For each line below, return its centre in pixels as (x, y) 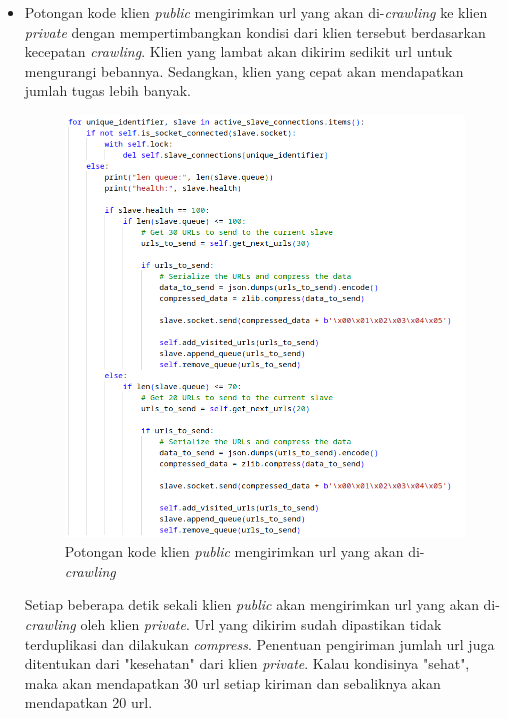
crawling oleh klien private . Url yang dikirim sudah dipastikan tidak (233, 624)
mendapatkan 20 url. (88, 702)
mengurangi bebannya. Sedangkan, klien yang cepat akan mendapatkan (244, 70)
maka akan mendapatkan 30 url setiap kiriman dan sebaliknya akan (232, 682)
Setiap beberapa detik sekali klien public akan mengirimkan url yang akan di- (262, 604)
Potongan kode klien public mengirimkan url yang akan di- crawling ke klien (256, 12)
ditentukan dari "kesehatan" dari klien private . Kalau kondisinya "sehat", (247, 663)
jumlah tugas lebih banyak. (107, 90)
